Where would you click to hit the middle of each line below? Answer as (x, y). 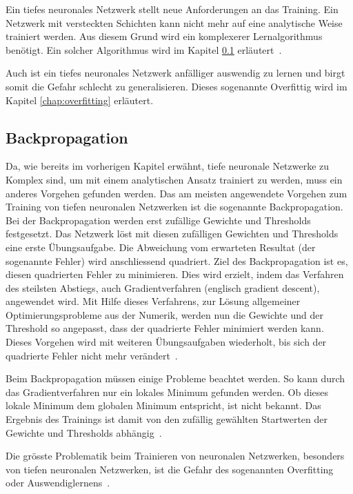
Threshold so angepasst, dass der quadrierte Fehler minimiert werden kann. (165, 328)
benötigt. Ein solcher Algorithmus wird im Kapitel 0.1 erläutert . (144, 49)
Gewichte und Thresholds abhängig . (84, 432)
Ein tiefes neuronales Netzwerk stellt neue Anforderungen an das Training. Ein (172, 9)
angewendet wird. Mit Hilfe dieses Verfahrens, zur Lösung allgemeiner (153, 301)
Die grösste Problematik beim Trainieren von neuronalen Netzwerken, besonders (175, 456)
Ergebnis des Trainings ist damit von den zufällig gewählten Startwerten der (167, 419)
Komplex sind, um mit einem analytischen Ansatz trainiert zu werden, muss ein (174, 179)
